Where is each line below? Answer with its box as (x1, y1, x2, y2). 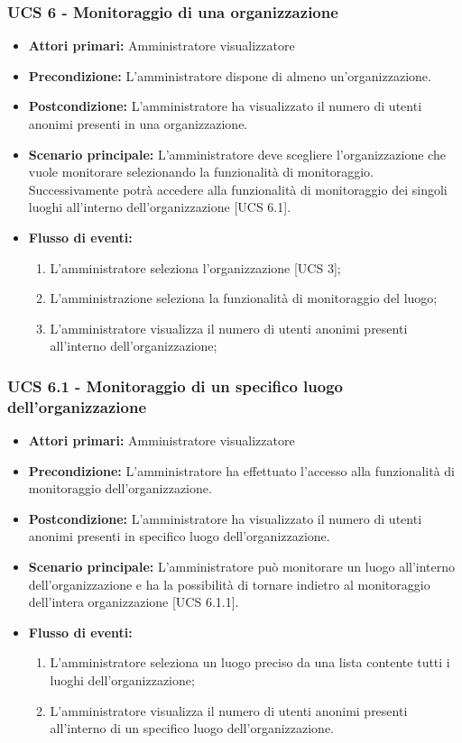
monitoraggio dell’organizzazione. (28, 479, 212, 498)
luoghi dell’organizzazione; (50, 671, 195, 690)
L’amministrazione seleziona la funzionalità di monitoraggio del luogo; (50, 289, 438, 307)
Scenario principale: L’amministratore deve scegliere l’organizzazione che (28, 144, 446, 163)
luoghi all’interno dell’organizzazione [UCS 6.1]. (28, 197, 291, 216)
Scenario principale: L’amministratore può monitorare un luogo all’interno (28, 557, 456, 576)
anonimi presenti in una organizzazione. (28, 115, 248, 133)
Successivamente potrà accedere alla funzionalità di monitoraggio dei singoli (28, 179, 448, 198)
